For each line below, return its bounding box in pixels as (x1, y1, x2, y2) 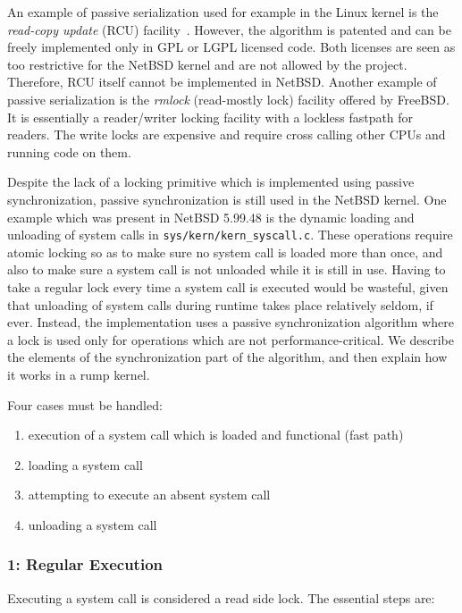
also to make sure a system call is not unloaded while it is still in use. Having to (7, 260, 446, 279)
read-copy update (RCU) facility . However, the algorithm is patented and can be (7, 20, 451, 38)
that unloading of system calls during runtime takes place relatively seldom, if (7, 295, 433, 314)
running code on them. (7, 142, 131, 161)
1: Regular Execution (7, 553, 163, 575)
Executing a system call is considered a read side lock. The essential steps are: (7, 588, 435, 607)
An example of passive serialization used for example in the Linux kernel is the (7, 3, 439, 21)
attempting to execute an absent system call (28, 485, 271, 504)
